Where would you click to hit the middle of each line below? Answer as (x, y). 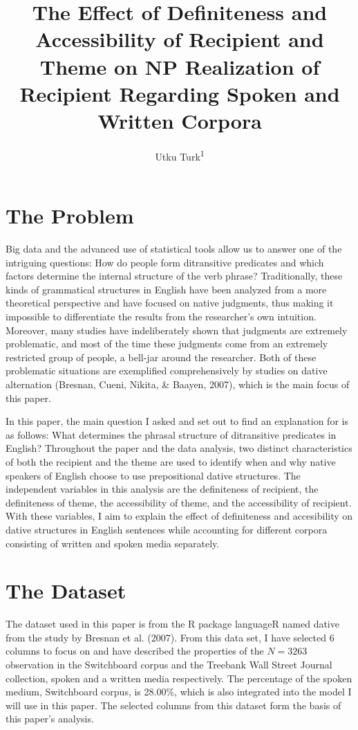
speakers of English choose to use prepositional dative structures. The (153, 475)
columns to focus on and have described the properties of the (135, 651)
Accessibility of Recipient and (180, 39)
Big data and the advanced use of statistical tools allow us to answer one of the (174, 249)
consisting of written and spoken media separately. (113, 543)
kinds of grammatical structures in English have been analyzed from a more (166, 289)
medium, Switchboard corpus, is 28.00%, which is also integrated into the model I (179, 692)
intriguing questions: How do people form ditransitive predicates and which (165, 262)
